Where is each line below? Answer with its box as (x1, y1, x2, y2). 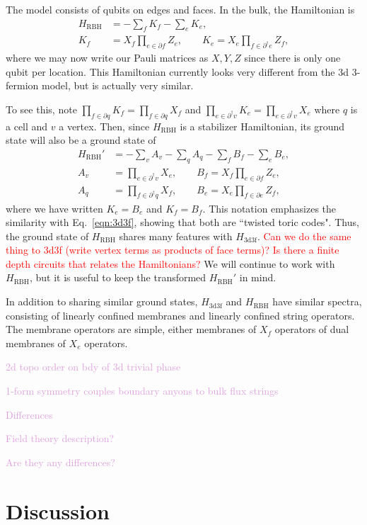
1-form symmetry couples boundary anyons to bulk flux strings (6, 383, 279, 398)
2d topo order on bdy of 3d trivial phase (6, 359, 181, 374)
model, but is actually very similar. (41, 78, 194, 93)
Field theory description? (6, 431, 115, 446)
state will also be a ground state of (6, 132, 156, 147)
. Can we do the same (257, 228, 351, 243)
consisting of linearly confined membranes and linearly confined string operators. (6, 307, 355, 322)
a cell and (6, 118, 48, 133)
